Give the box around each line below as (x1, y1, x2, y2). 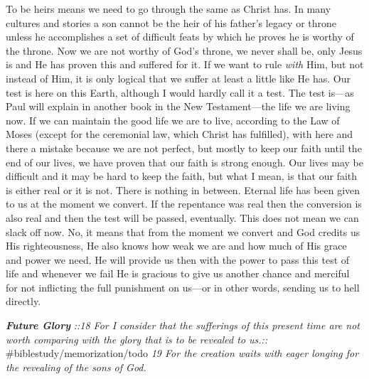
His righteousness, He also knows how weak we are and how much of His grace (6, 238, 347, 253)
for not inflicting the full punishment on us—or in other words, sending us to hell (6, 279, 360, 294)
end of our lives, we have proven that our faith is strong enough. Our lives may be (6, 154, 363, 169)
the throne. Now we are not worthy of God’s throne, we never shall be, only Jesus (6, 43, 363, 58)
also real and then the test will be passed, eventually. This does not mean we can (6, 210, 359, 225)
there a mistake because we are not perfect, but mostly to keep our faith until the (6, 140, 362, 155)
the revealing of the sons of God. (6, 359, 146, 374)
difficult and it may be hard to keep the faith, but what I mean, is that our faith (6, 169, 358, 183)
